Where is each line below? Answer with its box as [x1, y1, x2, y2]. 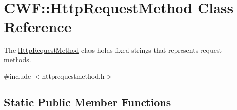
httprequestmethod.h [42, 71, 105, 81]
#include [4, 71, 31, 81]
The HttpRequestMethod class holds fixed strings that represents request [4, 45, 222, 55]
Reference [4, 17, 72, 37]
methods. [4, 54, 31, 64]
